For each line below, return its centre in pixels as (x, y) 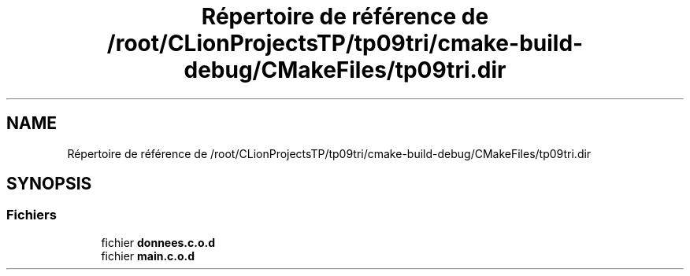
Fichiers (32, 215)
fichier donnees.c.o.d (158, 242)
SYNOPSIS (49, 184)
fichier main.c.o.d (148, 256)
